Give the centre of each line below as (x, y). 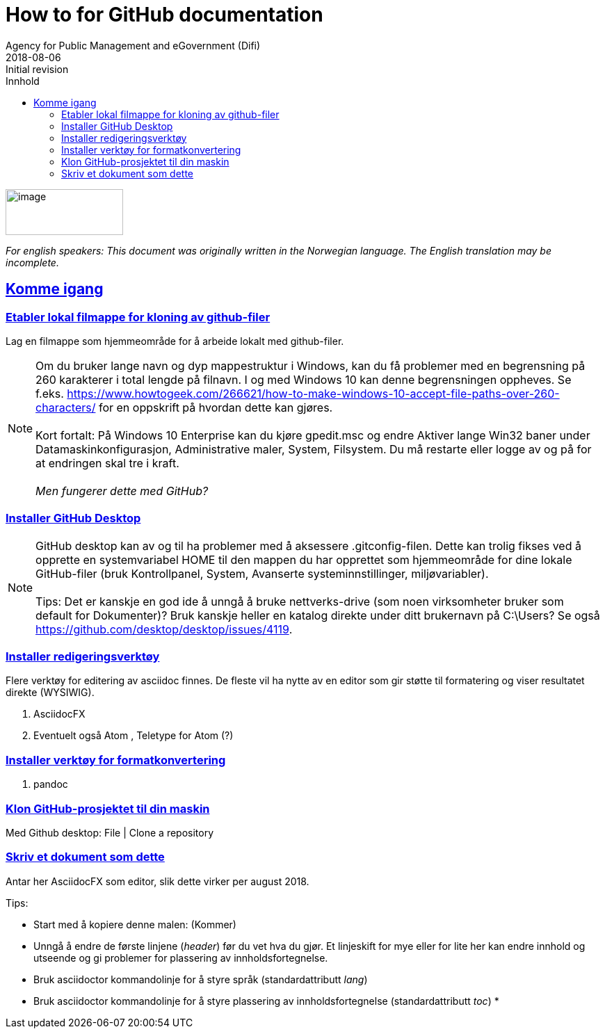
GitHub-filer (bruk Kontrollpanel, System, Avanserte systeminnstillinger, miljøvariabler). (262, 573)
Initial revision (37, 69)
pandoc (51, 784)
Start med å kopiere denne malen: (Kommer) (135, 924)
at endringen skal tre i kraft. (107, 463)
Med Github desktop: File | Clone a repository (110, 832)
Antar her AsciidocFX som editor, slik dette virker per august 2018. (158, 881)
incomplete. (32, 262)
